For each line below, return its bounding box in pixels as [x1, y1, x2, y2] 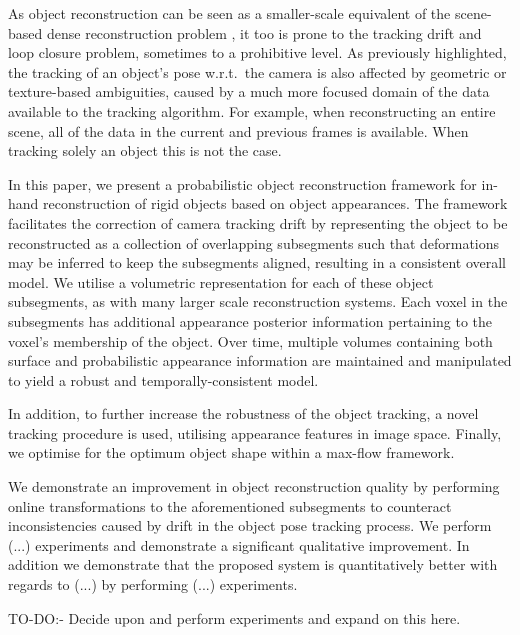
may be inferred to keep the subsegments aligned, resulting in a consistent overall [8, 252, 506, 273]
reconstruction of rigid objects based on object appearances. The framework [43, 193, 508, 214]
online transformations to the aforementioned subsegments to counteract [8, 495, 452, 516]
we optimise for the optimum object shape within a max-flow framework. [8, 442, 455, 463]
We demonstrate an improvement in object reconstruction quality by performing [8, 476, 500, 497]
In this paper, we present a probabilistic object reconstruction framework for [8, 173, 477, 194]
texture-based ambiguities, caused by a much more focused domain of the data [8, 81, 490, 102]
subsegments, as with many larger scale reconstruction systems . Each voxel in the [8, 291, 508, 312]
